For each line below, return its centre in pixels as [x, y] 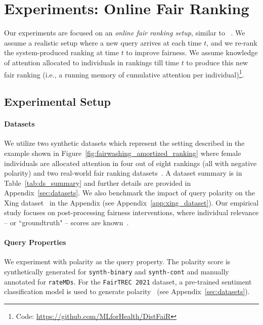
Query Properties [35, 242]
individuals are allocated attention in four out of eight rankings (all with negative [130, 163]
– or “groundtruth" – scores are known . [67, 222]
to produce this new [217, 62]
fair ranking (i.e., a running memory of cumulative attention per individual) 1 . [124, 73]
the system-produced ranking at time [61, 52]
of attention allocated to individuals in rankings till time [92, 62]
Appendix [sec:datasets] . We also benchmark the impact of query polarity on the [129, 193]
